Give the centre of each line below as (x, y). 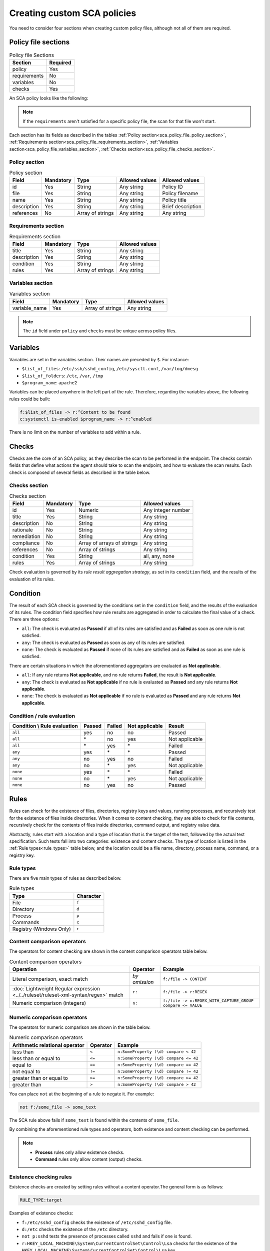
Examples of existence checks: (41, 1213)
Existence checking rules (40, 1177)
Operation (24, 969)
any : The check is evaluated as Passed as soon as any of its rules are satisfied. (104, 643)
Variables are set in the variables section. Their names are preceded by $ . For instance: (99, 359)
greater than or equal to (40, 1078)
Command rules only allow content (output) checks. (89, 1159)
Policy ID (172, 187)
